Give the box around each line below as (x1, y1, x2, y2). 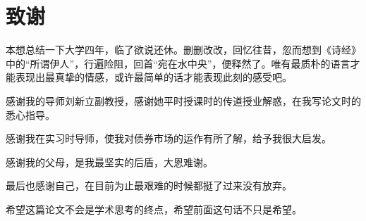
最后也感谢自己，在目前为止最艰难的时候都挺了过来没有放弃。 (6, 178, 292, 193)
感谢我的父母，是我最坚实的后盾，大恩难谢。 (6, 154, 213, 169)
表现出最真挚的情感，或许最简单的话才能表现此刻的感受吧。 (15, 70, 292, 84)
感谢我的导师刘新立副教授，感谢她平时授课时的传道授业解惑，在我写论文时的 (6, 93, 361, 108)
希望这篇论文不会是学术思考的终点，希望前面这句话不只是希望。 (6, 201, 302, 216)
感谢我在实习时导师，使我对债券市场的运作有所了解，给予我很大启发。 (6, 131, 331, 146)
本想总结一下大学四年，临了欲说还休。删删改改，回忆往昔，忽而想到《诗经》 (6, 42, 361, 57)
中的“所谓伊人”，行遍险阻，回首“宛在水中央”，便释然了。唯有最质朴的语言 (6, 56, 350, 70)
